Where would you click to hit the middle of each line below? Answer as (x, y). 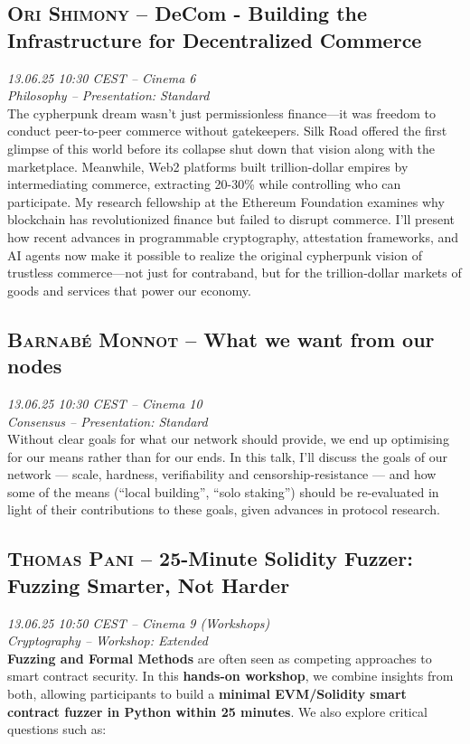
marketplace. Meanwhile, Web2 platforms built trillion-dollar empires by (208, 166)
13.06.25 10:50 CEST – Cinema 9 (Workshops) (139, 622)
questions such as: (57, 729)
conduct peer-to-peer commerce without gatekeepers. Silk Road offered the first (227, 131)
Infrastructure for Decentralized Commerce (215, 39)
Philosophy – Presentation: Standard (108, 95)
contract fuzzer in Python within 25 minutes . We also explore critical (217, 711)
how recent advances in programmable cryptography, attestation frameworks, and (233, 236)
